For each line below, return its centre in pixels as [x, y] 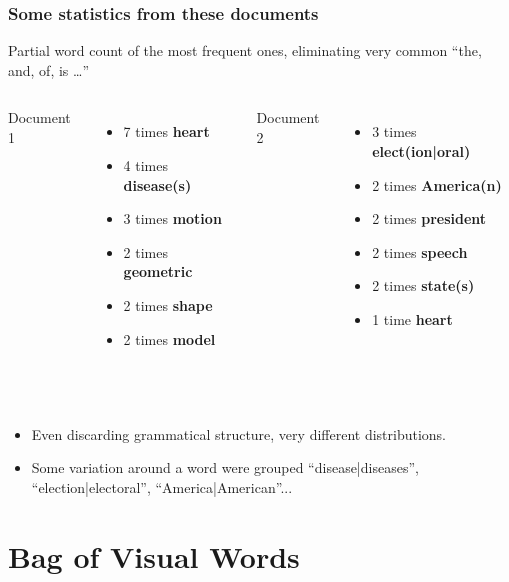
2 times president [429, 218]
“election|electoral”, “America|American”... [162, 486]
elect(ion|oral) [421, 151]
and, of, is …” [49, 69]
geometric [158, 271]
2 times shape [168, 304]
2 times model [169, 338]
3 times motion [172, 218]
